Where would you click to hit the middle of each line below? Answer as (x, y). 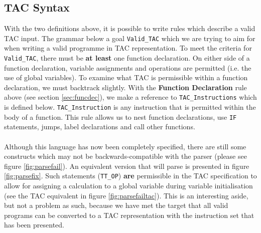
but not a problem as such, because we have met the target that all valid (116, 205)
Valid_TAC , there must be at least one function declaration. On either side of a (127, 58)
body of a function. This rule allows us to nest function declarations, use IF (120, 116)
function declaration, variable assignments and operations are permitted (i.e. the (128, 67)
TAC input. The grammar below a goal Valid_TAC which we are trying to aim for (130, 38)
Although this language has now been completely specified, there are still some (125, 146)
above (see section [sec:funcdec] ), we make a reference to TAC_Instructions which (130, 97)
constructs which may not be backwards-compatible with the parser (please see (125, 156)
